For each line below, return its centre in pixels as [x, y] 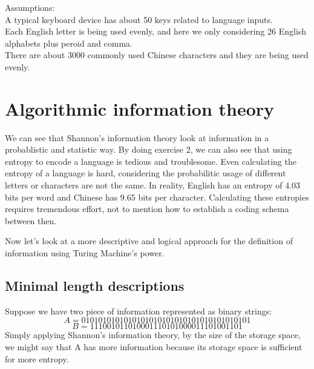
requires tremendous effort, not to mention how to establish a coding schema [147, 209]
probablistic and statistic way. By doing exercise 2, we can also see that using [149, 149]
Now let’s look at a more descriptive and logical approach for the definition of [149, 241]
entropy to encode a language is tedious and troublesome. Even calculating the [151, 161]
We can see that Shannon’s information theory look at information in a [137, 137]
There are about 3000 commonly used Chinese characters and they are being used [157, 55]
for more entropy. [37, 358]
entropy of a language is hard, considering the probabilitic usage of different [146, 173]
